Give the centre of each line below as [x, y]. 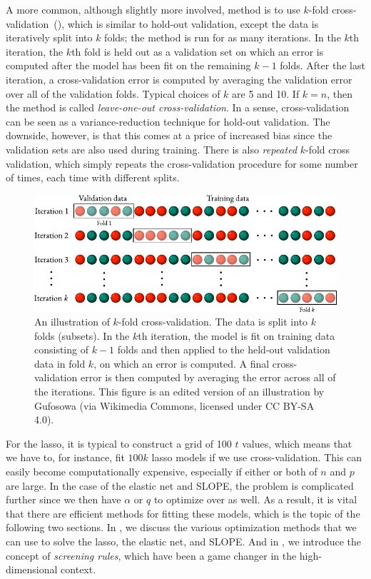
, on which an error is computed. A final [182, 363]
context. [78, 569]
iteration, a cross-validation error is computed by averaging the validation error [179, 79]
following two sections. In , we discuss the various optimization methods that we [181, 527]
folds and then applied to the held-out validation [224, 349]
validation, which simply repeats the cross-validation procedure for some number [182, 163]
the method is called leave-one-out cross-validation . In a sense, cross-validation [178, 107]
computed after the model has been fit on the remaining [128, 65]
